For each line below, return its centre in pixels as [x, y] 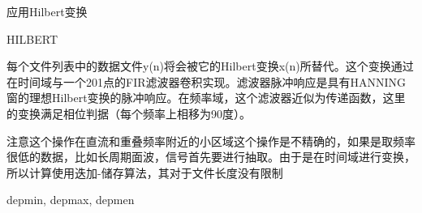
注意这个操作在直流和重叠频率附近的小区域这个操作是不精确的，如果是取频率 [211, 141]
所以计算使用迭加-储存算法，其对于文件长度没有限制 [145, 172]
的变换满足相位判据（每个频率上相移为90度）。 [129, 113]
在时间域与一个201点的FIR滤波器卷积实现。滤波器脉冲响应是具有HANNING [207, 81]
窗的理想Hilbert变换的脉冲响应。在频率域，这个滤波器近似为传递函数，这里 [206, 98]
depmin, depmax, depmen [71, 200]
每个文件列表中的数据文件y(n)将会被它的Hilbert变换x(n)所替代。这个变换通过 [210, 66]
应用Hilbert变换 [47, 11]
